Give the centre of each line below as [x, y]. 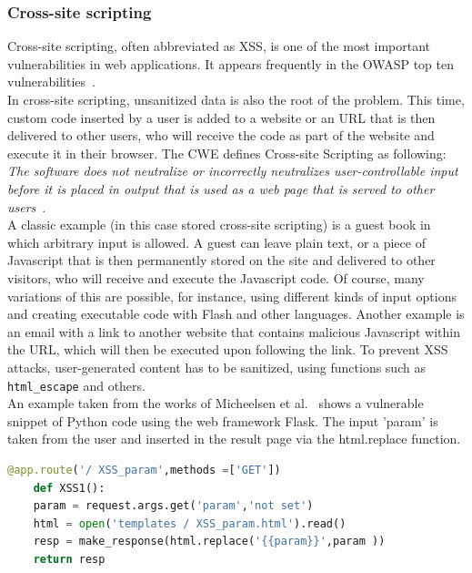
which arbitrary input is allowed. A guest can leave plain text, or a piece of [216, 242]
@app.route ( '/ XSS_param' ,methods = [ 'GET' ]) [144, 470]
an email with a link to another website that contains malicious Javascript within [234, 331]
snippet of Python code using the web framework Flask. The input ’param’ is [223, 420]
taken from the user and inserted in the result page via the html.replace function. [234, 439]
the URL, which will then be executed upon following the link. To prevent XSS [228, 349]
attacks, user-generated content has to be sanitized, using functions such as [216, 367]
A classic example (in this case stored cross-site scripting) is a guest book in [219, 225]
